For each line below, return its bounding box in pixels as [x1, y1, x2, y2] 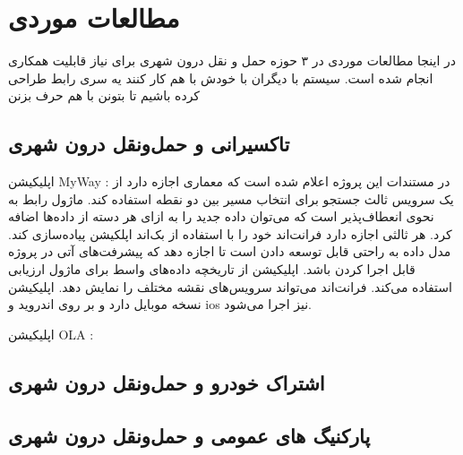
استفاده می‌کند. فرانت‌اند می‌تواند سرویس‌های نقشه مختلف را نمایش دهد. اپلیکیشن [8, 277, 452, 296]
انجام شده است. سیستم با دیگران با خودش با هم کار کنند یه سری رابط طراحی [8, 68, 433, 87]
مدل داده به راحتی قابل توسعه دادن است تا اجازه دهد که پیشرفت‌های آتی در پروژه [8, 242, 451, 261]
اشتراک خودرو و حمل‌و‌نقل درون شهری [8, 368, 325, 396]
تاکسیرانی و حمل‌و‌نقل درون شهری [8, 130, 290, 158]
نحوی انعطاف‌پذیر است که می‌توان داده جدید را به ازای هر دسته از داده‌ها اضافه [8, 207, 434, 226]
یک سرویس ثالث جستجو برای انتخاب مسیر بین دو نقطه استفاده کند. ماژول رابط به [8, 189, 454, 208]
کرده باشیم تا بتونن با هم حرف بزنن [8, 86, 201, 105]
